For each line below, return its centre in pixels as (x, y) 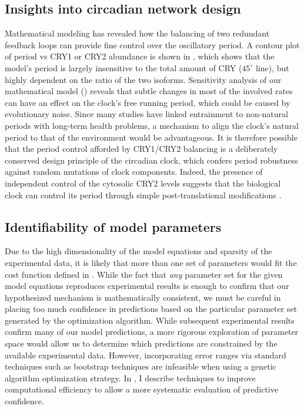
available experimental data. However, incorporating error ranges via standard (146, 355)
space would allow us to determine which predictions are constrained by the (141, 343)
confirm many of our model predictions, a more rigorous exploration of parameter (152, 332)
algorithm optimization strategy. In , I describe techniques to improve (130, 378)
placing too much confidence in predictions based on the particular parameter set (151, 309)
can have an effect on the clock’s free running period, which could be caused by (148, 102)
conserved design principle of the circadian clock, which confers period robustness (151, 160)
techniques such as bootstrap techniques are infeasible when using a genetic (141, 366)
